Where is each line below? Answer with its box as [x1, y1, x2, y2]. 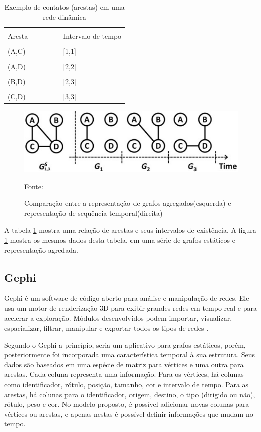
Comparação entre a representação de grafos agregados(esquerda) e [24, 198, 231, 208]
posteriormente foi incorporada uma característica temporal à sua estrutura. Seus [4, 349, 255, 360]
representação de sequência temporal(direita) [24, 207, 163, 218]
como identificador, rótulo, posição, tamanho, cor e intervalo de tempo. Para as [4, 379, 249, 390]
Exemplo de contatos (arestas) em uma [4, 2, 125, 12]
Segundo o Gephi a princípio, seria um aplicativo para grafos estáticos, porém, [4, 339, 246, 350]
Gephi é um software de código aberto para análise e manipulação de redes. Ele [4, 293, 249, 303]
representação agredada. [4, 244, 78, 255]
